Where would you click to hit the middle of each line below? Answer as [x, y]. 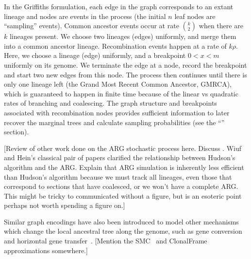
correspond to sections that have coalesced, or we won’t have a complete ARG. [121, 186]
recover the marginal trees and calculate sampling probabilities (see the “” [114, 122]
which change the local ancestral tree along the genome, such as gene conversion [123, 231]
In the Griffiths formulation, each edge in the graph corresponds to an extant [119, 6]
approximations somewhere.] [46, 250]
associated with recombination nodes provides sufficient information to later [117, 112]
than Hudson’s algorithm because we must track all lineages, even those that [118, 176]
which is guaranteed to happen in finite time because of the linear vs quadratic [121, 93]
